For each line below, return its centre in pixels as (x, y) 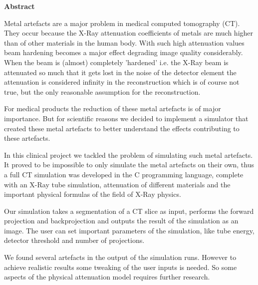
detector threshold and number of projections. (74, 240)
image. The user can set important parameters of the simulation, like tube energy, (129, 230)
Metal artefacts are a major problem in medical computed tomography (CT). (122, 23)
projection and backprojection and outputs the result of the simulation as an (121, 221)
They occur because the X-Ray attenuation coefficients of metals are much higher (129, 33)
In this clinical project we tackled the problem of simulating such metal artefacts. (129, 155)
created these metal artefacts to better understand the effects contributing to (122, 128)
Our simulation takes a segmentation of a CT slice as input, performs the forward (129, 211)
